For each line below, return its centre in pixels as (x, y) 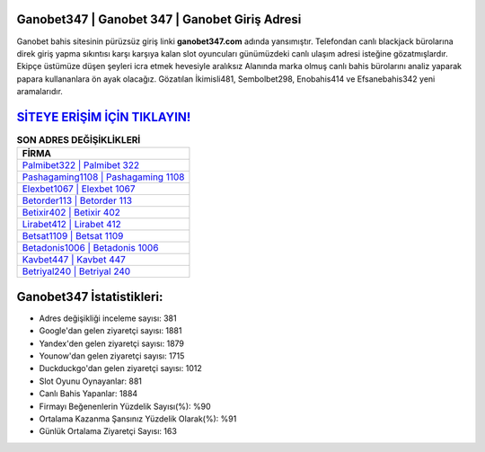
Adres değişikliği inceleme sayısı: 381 (108, 318)
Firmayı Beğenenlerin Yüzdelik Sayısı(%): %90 (125, 406)
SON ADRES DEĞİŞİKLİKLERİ (79, 140)
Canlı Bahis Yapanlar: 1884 (88, 394)
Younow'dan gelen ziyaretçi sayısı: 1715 (112, 356)
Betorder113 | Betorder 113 (77, 200)
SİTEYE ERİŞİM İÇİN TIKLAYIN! (104, 117)
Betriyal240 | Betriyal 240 (76, 271)
